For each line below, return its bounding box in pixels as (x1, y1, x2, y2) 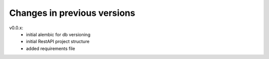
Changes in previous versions (9, 7, 135, 18)
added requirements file (26, 45, 75, 52)
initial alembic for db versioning (26, 31, 91, 37)
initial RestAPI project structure (26, 39, 90, 45)
